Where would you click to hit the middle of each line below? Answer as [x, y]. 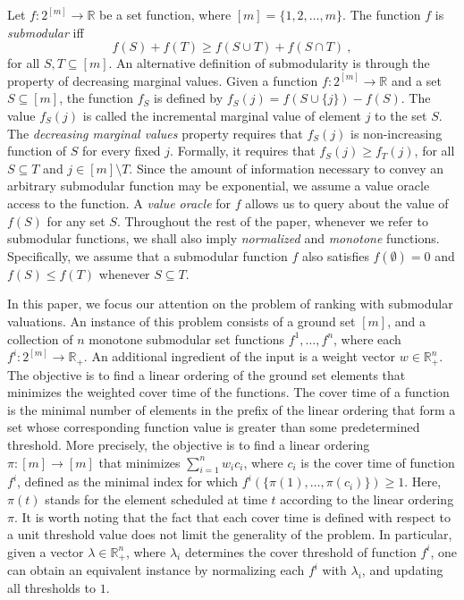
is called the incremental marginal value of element [222, 115]
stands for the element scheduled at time [156, 499]
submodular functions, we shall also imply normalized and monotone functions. [224, 238]
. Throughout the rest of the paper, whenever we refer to [272, 220]
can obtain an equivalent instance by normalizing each [156, 570]
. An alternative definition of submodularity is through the [269, 63]
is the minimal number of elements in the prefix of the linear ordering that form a [232, 409]
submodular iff [46, 32]
